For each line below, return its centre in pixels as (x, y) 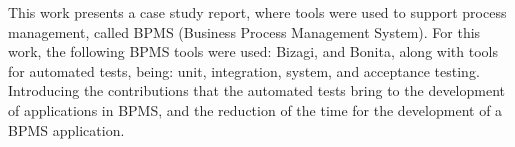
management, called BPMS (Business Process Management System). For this (244, 31)
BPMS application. (66, 129)
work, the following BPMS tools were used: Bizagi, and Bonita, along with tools (253, 51)
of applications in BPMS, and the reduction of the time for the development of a (255, 109)
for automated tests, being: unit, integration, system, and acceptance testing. (244, 70)
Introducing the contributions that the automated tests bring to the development (256, 90)
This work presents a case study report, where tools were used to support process (257, 12)
